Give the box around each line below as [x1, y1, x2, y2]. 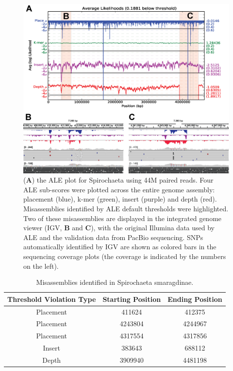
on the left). [23, 260, 59, 271]
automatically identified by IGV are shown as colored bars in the [23, 241, 216, 252]
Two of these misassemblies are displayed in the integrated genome [23, 213, 222, 223]
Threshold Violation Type [7, 294, 96, 304]
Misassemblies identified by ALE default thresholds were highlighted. [23, 203, 229, 213]
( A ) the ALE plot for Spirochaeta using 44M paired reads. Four [23, 175, 214, 185]
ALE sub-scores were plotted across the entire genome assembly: [23, 184, 215, 194]
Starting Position [102, 294, 161, 304]
